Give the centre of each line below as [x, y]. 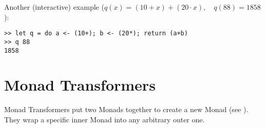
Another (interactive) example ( [54, 7]
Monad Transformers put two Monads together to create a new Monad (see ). [126, 109]
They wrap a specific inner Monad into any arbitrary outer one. [105, 119]
